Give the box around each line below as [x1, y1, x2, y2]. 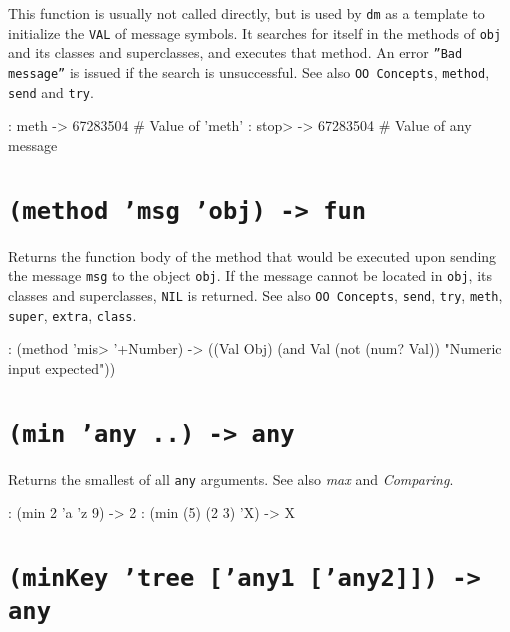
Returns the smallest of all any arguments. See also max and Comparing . [8, 468, 454, 489]
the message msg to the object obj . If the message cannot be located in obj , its [8, 265, 493, 286]
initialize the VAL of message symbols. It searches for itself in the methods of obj [8, 22, 502, 43]
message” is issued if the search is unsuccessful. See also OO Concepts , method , [8, 61, 490, 82]
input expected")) [8, 357, 116, 378]
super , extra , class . [8, 304, 137, 325]
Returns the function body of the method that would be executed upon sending [8, 245, 497, 266]
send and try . [8, 81, 94, 102]
